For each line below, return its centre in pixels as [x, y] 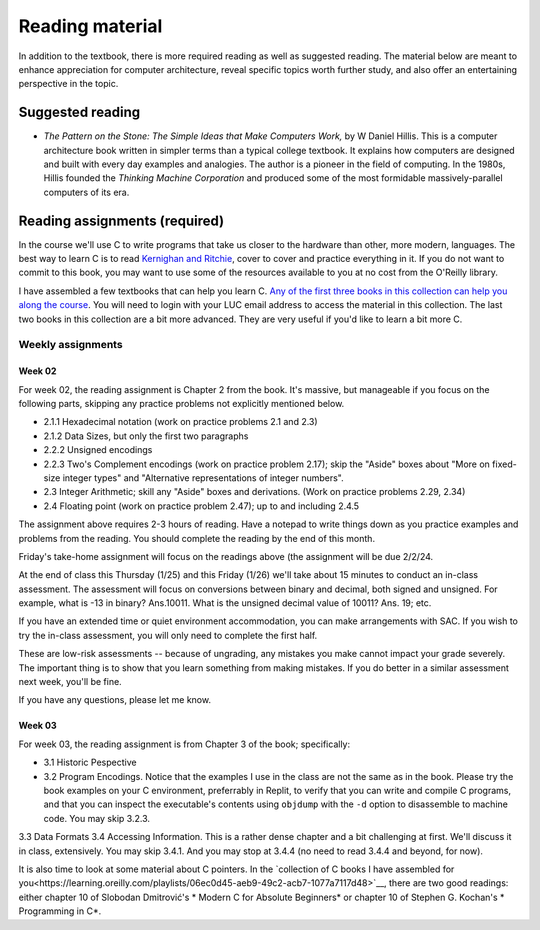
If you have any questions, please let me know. [115, 700]
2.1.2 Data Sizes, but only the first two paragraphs [146, 436]
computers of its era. [86, 192]
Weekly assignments [71, 345]
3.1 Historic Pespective [90, 762]
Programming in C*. [60, 911]
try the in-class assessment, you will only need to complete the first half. [168, 635]
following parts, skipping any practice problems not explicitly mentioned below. [181, 403]
